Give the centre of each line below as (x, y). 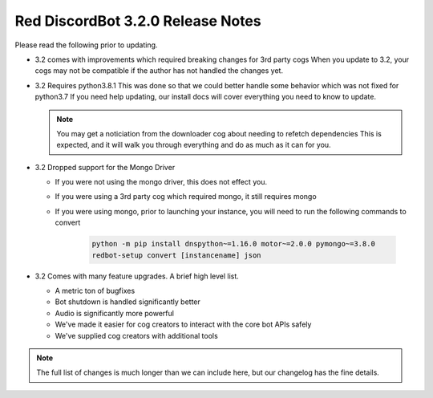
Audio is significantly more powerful (114, 313)
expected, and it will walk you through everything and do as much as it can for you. (194, 145)
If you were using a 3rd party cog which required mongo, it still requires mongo (186, 197)
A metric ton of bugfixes (95, 290)
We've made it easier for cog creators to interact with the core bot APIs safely (183, 324)
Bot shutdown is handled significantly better (127, 302)
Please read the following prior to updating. (86, 45)
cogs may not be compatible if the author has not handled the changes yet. (159, 71)
